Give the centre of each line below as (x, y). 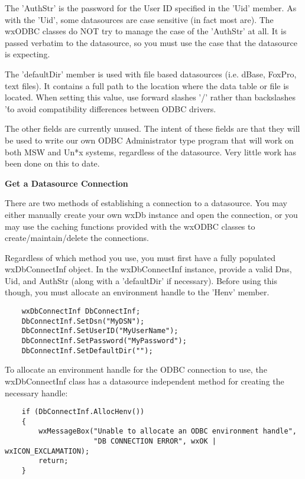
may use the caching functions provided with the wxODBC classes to (130, 226)
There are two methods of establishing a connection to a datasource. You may (146, 203)
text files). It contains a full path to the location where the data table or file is (147, 85)
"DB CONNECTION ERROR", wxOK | (155, 441)
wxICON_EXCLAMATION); (47, 451)
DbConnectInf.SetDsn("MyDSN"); (83, 321)
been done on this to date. (52, 163)
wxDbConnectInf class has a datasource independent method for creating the (145, 381)
